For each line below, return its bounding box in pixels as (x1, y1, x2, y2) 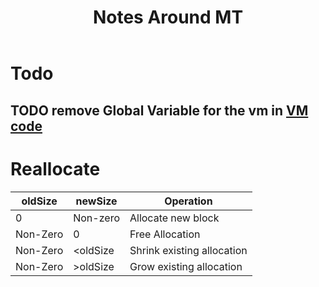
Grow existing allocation (129, 259, 243, 273)
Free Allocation (129, 227, 201, 241)
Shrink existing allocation (129, 243, 248, 257)
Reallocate (10, 157, 101, 180)
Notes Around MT (92, 6, 244, 29)
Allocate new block (129, 211, 220, 225)
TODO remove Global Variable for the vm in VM (10, 102, 309, 119)
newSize (75, 194, 118, 208)
